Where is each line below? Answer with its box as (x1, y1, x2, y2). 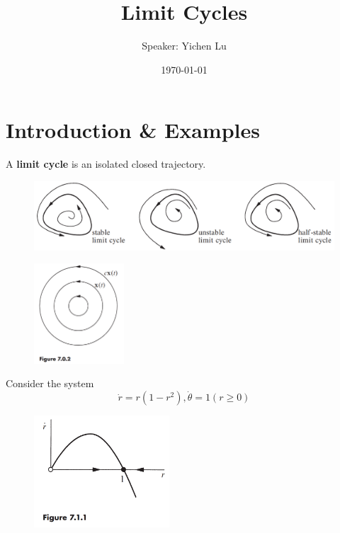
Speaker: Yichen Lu (142, 38, 227, 53)
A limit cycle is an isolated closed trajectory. (6, 156, 206, 171)
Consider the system (6, 376, 94, 391)
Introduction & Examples (6, 115, 260, 144)
